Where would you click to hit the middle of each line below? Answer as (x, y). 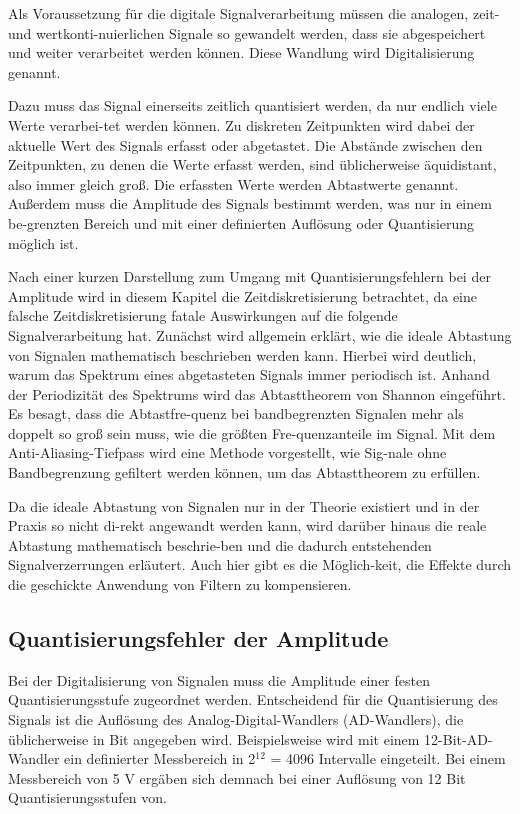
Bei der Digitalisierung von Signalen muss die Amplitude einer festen (219, 679)
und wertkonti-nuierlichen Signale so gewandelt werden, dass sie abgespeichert (247, 32)
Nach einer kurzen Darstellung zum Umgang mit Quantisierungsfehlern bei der (249, 276)
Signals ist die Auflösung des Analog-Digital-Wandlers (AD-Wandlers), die (236, 719)
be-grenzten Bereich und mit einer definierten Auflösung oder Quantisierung (241, 222)
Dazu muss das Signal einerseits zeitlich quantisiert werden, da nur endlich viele (252, 105)
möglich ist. (43, 242)
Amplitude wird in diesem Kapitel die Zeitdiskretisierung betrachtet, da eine (243, 295)
